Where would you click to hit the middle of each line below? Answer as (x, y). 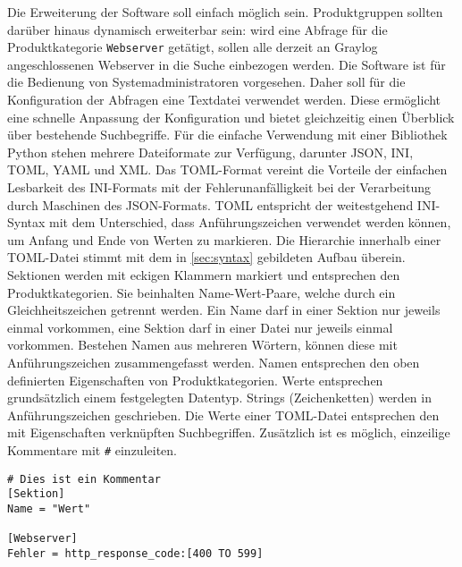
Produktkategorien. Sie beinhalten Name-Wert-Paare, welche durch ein (202, 292)
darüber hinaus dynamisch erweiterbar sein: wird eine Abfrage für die (197, 29)
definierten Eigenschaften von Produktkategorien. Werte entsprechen (195, 380)
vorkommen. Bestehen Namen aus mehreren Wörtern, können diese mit (202, 345)
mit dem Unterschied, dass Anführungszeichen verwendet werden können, (250, 222)
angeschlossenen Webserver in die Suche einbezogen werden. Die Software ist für (227, 64)
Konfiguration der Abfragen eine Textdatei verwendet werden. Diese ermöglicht (224, 100)
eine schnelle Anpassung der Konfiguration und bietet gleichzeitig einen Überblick (231, 117)
